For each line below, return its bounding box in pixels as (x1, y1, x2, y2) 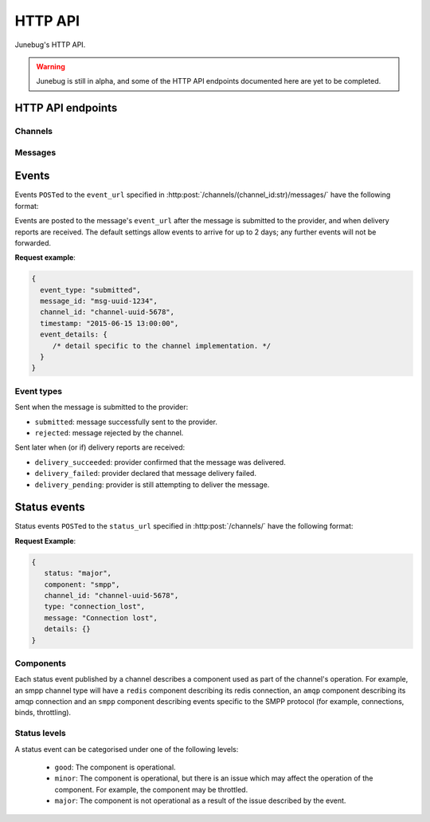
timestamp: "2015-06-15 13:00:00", (40, 319, 179, 328)
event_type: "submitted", (40, 285, 141, 294)
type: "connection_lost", (44, 602, 146, 612)
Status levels (14, 728, 67, 739)
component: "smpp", (44, 580, 120, 589)
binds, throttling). (14, 708, 72, 718)
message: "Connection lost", (44, 613, 158, 622)
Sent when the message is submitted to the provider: (14, 403, 189, 412)
